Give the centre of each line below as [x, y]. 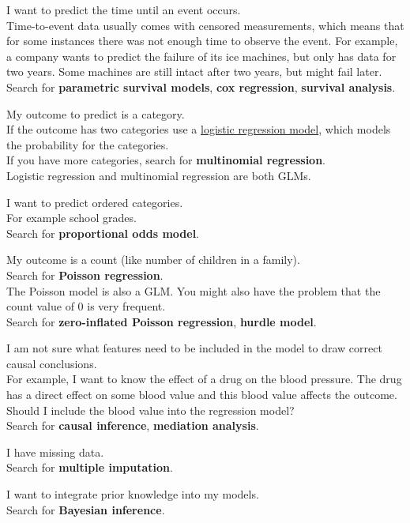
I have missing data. [55, 452]
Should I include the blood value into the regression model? [150, 410]
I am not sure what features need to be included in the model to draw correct [194, 348]
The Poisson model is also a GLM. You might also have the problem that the [194, 290]
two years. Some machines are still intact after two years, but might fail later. [194, 71]
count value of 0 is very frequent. [86, 306]
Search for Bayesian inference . [86, 509]
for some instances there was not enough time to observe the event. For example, [202, 41]
